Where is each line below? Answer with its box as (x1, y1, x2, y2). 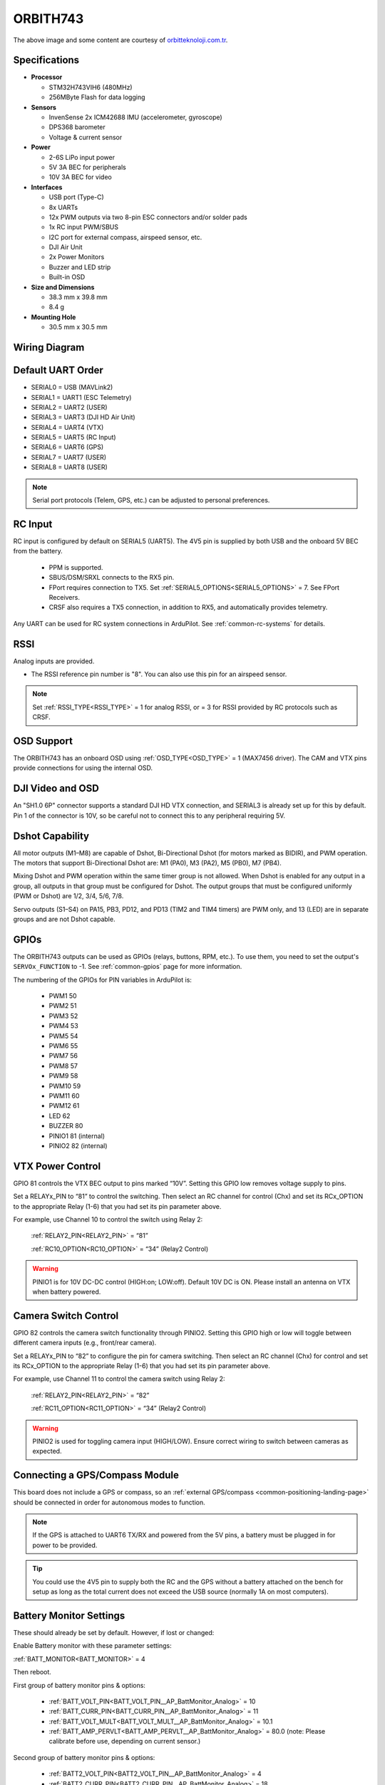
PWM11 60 (48, 1091, 80, 1100)
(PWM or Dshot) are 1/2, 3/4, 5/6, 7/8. (13, 892, 124, 900)
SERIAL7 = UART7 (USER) (31, 453, 107, 461)
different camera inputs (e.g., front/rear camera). (13, 1339, 157, 1347)
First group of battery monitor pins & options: (13, 1681, 146, 1689)
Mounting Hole (31, 313, 76, 321)
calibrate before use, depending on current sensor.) (48, 1737, 201, 1746)
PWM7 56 (48, 1052, 78, 1060)
